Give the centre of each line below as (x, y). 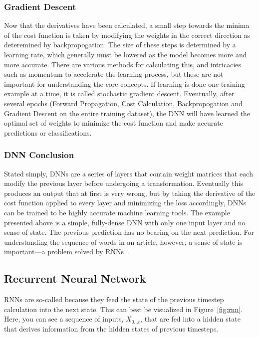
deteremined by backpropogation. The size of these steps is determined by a (120, 45)
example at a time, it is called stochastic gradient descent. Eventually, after (119, 93)
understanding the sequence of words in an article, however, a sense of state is (123, 242)
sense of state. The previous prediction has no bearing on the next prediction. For (129, 232)
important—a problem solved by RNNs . (67, 252)
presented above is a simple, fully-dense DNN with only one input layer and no (125, 222)
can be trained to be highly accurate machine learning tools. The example (117, 212)
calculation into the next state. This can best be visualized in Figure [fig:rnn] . (124, 309)
